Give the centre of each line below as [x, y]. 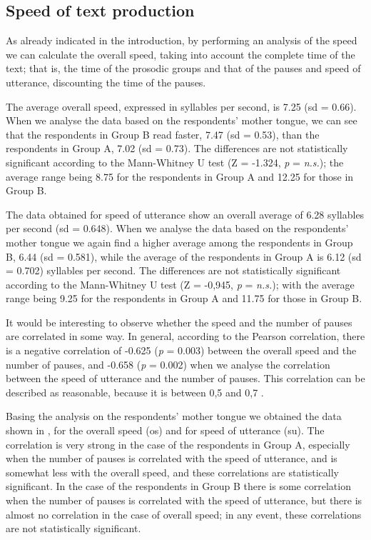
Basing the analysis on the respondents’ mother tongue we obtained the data [174, 416]
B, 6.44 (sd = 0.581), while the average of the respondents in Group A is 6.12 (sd [184, 256]
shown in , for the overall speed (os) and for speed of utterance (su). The [165, 430]
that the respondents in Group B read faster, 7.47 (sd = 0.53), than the [163, 134]
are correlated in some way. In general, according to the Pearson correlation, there [185, 336]
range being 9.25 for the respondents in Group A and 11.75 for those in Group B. [184, 298]
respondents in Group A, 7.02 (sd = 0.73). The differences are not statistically [177, 148]
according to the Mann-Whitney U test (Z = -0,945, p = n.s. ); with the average [180, 284]
